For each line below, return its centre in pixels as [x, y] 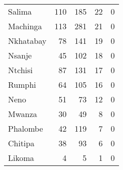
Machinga [25, 26]
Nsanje [20, 55]
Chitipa [21, 143]
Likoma [21, 158]
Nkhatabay [27, 41]
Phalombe [26, 128]
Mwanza [23, 114]
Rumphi [22, 84]
